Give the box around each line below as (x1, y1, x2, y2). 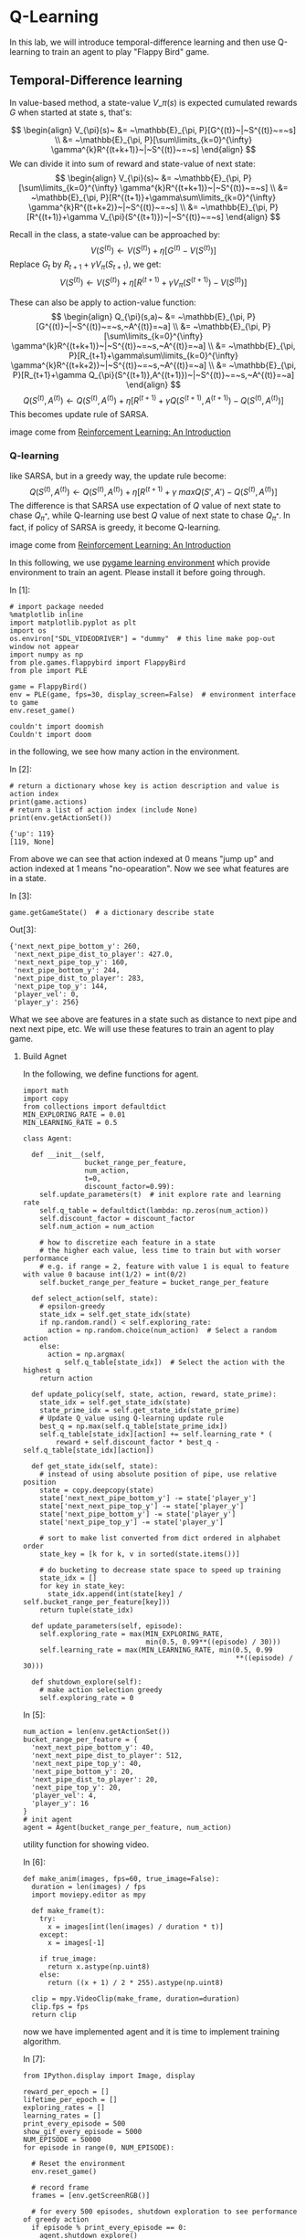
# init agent (22, 1815, 73, 1824)
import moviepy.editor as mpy (31, 1890, 146, 1900)
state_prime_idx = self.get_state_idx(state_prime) (39, 1406, 240, 1415)
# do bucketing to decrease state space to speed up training (39, 1566, 281, 1575)
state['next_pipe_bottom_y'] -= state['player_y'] (39, 1509, 237, 1519)
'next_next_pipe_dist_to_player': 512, (31, 1751, 183, 1761)
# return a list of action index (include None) (9, 805, 198, 815)
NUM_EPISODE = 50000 (22, 2135, 101, 2145)
